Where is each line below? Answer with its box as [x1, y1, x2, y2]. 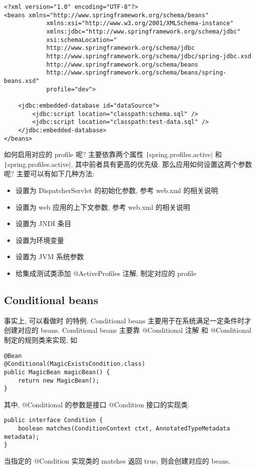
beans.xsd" [4, 77, 39, 84]
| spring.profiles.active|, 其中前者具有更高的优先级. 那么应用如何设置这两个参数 [4, 158, 252, 169]
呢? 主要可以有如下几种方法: [4, 168, 95, 179]
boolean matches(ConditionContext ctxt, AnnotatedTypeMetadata [18, 425, 230, 432]
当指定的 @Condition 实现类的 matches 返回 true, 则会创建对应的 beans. [4, 456, 231, 466]
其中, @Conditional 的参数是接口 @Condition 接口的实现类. [4, 399, 190, 409]
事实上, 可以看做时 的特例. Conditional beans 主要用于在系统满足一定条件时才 [4, 315, 252, 325]
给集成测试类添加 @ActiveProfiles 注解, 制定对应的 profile [15, 268, 196, 278]
